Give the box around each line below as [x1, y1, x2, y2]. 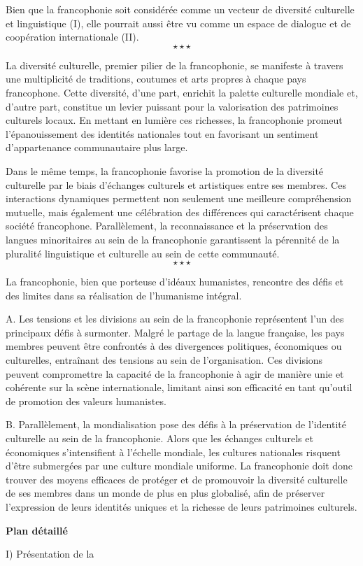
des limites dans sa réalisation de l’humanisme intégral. [6, 288, 242, 302]
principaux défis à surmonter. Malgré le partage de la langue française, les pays [6, 325, 345, 339]
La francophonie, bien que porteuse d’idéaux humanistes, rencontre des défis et [6, 274, 343, 289]
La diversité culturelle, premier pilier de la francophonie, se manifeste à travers [6, 57, 343, 72]
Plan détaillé [6, 523, 68, 537]
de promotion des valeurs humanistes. [6, 393, 166, 408]
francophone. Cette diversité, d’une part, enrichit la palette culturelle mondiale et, [6, 85, 358, 99]
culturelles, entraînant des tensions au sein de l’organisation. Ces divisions [6, 353, 323, 367]
